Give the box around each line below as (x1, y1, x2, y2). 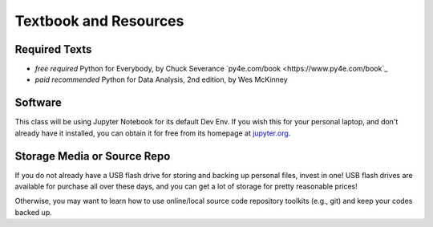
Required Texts (14, 43, 92, 56)
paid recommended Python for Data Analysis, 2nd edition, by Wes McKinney (34, 75, 288, 84)
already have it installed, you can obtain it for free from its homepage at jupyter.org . (14, 128, 291, 138)
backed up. (14, 207, 52, 217)
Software (14, 96, 62, 110)
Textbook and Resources (14, 12, 184, 30)
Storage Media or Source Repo (14, 149, 171, 163)
